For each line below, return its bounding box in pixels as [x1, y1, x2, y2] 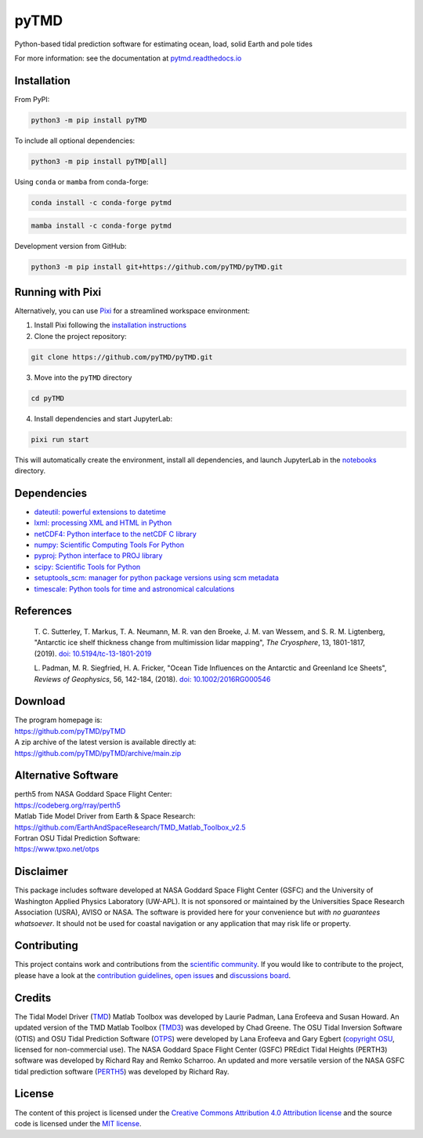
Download [14, 695, 66, 708]
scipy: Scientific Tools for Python [34, 562, 141, 571]
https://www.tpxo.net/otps [14, 844, 99, 854]
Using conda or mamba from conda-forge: [14, 177, 149, 186]
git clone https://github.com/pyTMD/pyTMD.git [31, 352, 213, 361]
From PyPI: [14, 94, 50, 104]
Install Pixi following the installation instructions [34, 320, 187, 330]
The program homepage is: [14, 715, 103, 725]
